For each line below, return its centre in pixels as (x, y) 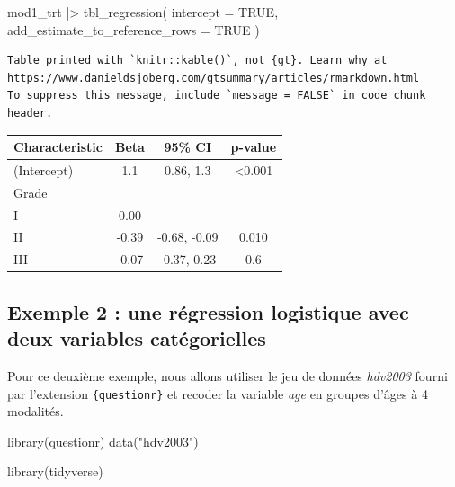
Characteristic (58, 147)
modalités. (36, 411)
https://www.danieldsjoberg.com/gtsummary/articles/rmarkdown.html (214, 78)
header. (30, 113)
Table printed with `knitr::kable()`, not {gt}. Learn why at (197, 61)
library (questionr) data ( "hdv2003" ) (103, 441)
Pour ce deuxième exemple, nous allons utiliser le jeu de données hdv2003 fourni (227, 375)
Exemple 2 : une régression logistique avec (208, 311)
